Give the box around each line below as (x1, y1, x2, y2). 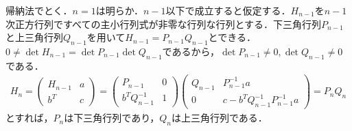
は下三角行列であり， (64, 111, 160, 125)
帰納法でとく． (5, 3, 73, 17)
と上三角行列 (5, 30, 63, 44)
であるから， (162, 44, 220, 58)
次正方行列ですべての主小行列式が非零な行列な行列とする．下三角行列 (5, 16, 322, 31)
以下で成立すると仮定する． (165, 3, 291, 17)
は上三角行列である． (171, 111, 268, 125)
